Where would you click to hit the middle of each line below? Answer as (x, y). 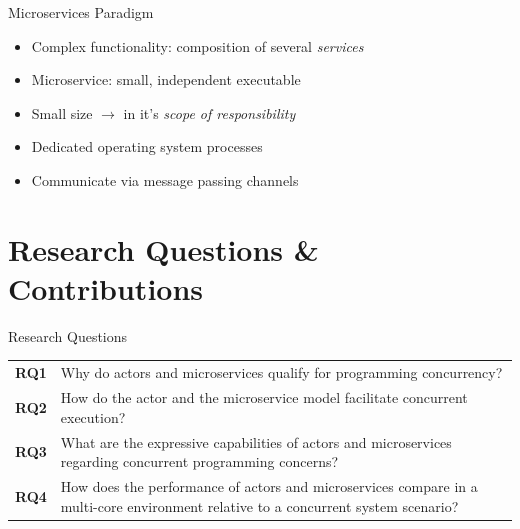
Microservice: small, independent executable (166, 79)
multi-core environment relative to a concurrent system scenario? (259, 505)
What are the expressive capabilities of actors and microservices (256, 441)
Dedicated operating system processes (147, 146)
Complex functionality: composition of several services (197, 45)
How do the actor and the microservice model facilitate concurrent (264, 397)
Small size (62, 112)
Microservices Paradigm (81, 12)
